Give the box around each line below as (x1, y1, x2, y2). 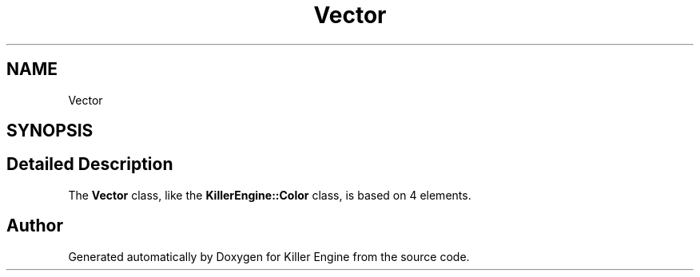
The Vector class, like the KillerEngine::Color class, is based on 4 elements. (68, 188, 471, 202)
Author (6, 216, 63, 236)
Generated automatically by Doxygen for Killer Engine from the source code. (68, 249, 470, 263)
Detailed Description (6, 154, 173, 175)
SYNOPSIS (6, 121, 93, 141)
